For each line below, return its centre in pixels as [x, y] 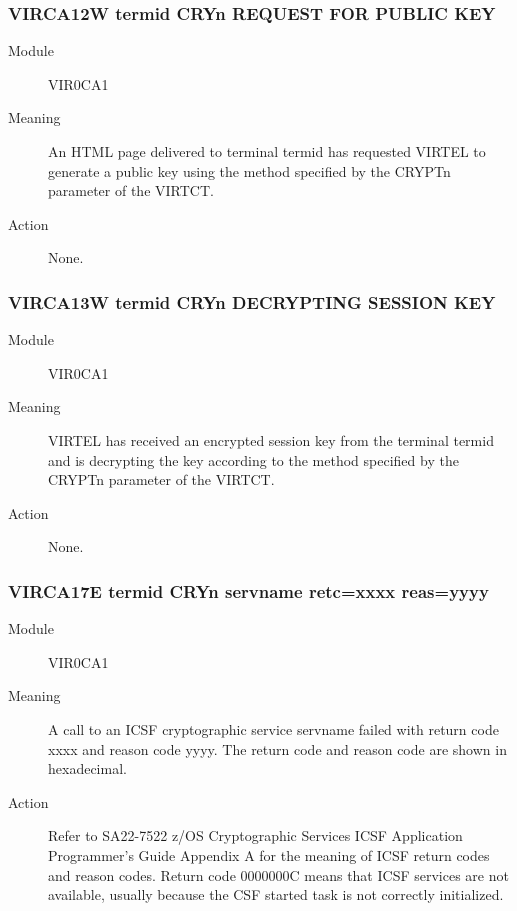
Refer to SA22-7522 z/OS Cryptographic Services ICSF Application [255, 835]
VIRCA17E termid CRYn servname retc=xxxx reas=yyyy [248, 590]
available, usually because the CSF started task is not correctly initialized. [276, 894]
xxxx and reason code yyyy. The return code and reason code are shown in [277, 748]
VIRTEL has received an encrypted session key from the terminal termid [271, 439]
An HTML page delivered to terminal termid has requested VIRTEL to [267, 151]
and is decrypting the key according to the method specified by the [253, 459]
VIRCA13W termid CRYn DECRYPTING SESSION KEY [252, 301]
